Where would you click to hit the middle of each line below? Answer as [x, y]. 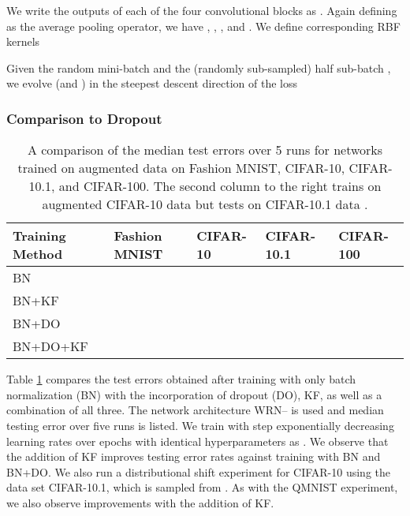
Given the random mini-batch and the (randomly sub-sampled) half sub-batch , [199, 67]
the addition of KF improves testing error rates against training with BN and [194, 456]
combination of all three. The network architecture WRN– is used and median [195, 410]
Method [38, 254]
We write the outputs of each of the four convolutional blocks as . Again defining [202, 10]
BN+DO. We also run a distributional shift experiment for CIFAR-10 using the [199, 471]
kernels [23, 41]
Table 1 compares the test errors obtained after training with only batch [181, 379]
